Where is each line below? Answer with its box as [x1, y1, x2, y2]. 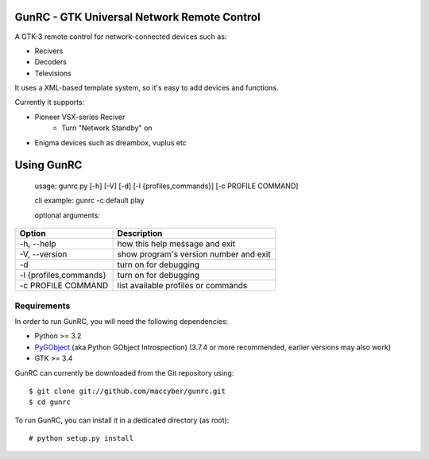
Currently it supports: [14, 98, 85, 107]
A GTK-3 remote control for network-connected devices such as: [14, 32, 227, 41]
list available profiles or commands [117, 280, 248, 291]
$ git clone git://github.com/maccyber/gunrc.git [29, 386, 226, 395]
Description [117, 228, 163, 239]
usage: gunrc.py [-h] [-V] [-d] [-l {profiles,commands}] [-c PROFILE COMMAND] [34, 181, 299, 191]
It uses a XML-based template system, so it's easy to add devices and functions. [14, 83, 279, 93]
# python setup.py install [29, 434, 134, 443]
